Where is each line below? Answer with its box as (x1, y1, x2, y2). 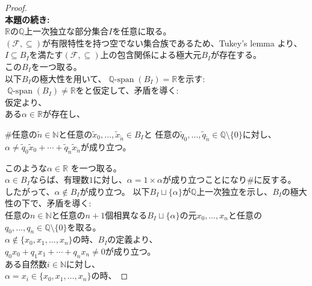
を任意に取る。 (112, 25, 172, 37)
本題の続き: (5, 13, 50, 25)
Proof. (5, 1, 27, 13)
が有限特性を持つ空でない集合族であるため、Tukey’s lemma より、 (42, 36, 302, 49)
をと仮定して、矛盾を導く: (75, 84, 179, 97)
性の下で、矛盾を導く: (5, 197, 92, 209)
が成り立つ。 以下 (80, 185, 150, 197)
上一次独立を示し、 (196, 185, 273, 197)
